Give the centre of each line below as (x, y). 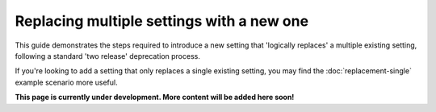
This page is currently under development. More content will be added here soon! (155, 97)
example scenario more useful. (66, 82)
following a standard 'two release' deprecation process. (108, 56)
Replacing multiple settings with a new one (162, 21)
